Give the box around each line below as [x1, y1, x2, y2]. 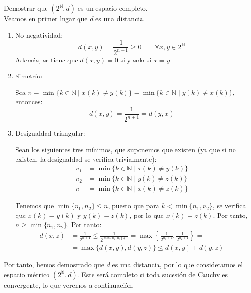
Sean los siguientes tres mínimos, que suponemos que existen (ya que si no [15, 144, 236, 154]
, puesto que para [108, 200, 159, 211]
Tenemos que [15, 200, 54, 211]
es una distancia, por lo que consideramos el [112, 259, 243, 269]
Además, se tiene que [15, 54, 78, 64]
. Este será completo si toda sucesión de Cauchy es [77, 269, 228, 279]
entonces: [15, 96, 43, 107]
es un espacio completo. [78, 3, 148, 13]
